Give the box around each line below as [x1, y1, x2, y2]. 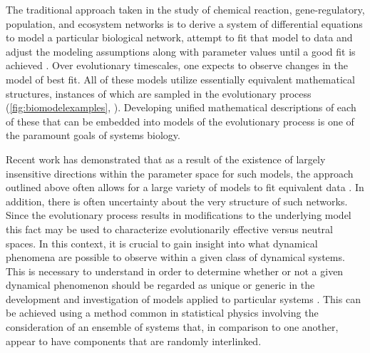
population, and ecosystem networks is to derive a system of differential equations [6, 16, 363, 31]
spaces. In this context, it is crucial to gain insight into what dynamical [6, 235, 318, 250]
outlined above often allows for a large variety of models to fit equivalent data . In [6, 180, 364, 195]
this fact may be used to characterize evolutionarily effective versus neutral [6, 221, 333, 236]
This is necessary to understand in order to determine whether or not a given [6, 263, 344, 278]
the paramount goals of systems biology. [6, 128, 180, 143]
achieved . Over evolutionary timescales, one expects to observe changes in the [6, 58, 348, 73]
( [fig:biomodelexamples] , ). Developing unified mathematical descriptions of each [6, 100, 356, 115]
